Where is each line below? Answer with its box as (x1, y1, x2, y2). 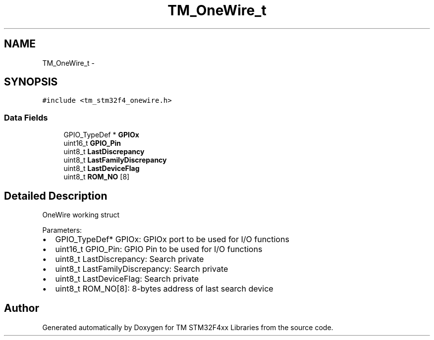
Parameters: (42, 226, 82, 235)
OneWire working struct (42, 211, 120, 219)
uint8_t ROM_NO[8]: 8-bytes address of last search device (55, 284, 273, 294)
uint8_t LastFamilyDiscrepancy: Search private (55, 264, 228, 274)
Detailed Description (4, 189, 108, 202)
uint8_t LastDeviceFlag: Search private (55, 274, 199, 284)
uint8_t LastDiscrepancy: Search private (55, 254, 204, 264)
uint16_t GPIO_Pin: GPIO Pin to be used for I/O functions (55, 244, 263, 255)
